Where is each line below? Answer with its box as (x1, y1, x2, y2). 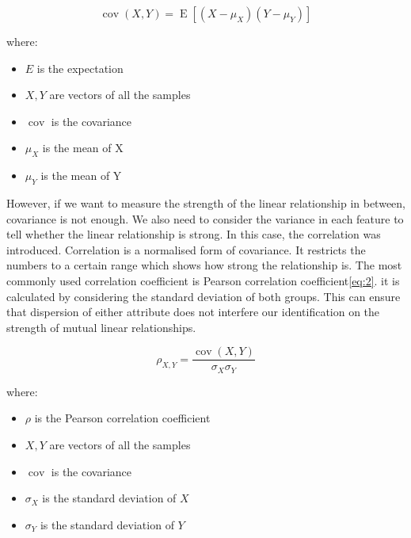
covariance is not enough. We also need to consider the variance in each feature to (6, 210, 404, 227)
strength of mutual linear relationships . (6, 319, 196, 335)
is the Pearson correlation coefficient (34, 410, 211, 426)
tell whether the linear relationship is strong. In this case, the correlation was (6, 226, 381, 242)
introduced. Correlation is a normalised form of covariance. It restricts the (6, 241, 366, 258)
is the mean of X (42, 139, 124, 156)
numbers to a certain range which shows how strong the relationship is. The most (6, 257, 402, 273)
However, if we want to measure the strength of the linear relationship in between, (6, 194, 405, 211)
